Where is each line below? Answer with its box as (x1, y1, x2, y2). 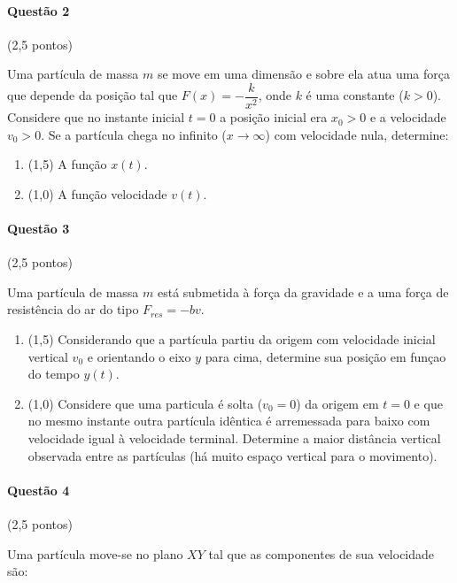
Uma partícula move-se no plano (7, 544, 183, 563)
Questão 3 (7, 219, 70, 238)
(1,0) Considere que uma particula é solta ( (27, 394, 263, 412)
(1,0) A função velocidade (27, 184, 167, 203)
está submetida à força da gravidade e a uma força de (157, 282, 449, 301)
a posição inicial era (220, 108, 328, 127)
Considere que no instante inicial (7, 108, 185, 127)
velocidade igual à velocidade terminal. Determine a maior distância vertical (27, 428, 441, 447)
